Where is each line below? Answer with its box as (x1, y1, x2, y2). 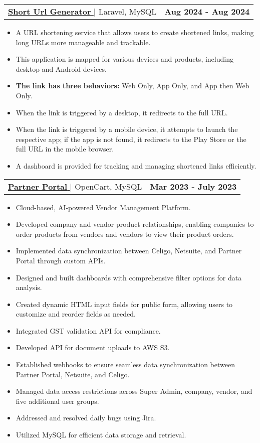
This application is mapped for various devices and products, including (16, 54, 233, 64)
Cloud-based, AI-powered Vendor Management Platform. (16, 202, 191, 212)
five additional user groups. (16, 395, 99, 406)
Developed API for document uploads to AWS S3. (16, 342, 170, 353)
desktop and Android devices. (16, 63, 107, 74)
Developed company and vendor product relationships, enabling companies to (16, 219, 254, 229)
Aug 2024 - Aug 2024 (164, 6, 250, 17)
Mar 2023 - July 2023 (150, 180, 237, 192)
